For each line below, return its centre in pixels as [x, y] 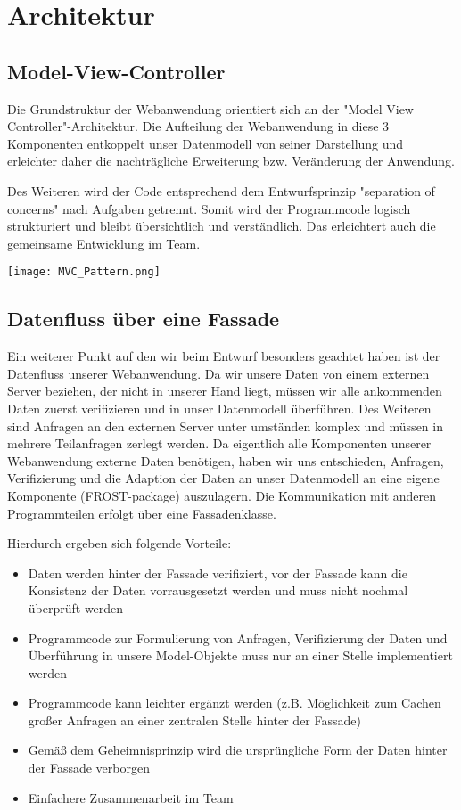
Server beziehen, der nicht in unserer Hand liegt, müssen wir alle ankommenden [225, 391]
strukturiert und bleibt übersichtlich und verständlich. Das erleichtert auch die [222, 226]
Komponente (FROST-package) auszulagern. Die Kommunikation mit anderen [222, 495]
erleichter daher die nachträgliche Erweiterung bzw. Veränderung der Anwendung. [231, 161]
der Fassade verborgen [89, 768]
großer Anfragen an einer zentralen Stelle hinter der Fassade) [194, 720]
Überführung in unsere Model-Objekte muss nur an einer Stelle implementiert [240, 655]
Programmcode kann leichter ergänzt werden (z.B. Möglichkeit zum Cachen [235, 703]
